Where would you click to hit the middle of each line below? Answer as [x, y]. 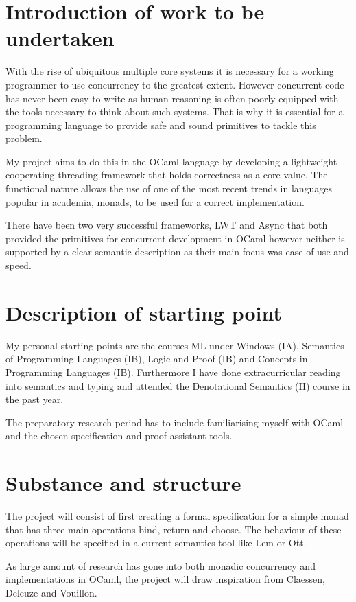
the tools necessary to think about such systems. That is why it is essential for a [175, 112]
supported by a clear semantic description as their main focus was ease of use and [177, 252]
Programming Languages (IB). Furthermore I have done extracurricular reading [173, 372]
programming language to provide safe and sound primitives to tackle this [161, 125]
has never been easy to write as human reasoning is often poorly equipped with [172, 98]
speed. [19, 265]
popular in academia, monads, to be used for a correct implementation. [155, 201]
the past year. [35, 399]
